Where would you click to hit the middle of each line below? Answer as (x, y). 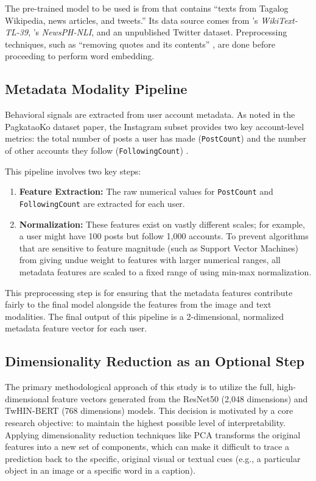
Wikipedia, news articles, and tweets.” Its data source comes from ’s (132, 20)
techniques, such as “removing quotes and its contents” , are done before (140, 44)
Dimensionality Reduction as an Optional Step (155, 361)
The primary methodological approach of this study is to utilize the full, (140, 387)
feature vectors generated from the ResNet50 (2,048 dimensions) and (180, 398)
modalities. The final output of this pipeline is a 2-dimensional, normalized (145, 316)
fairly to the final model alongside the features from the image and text (138, 304)
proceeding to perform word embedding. (80, 56)
